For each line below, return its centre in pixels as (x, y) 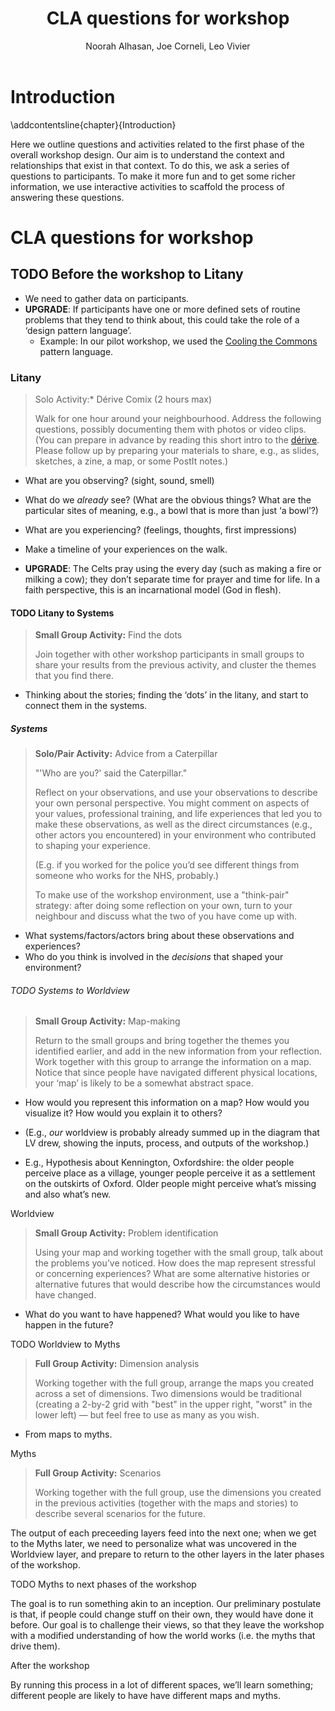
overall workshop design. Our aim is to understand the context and (147, 154)
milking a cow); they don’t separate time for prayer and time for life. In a (172, 579)
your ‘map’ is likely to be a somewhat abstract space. (144, 1083)
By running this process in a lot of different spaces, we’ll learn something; (162, 1685)
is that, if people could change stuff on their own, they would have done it (162, 1614)
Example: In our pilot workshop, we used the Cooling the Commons (178, 341)
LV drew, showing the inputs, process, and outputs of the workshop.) (167, 1143)
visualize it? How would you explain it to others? (123, 1113)
